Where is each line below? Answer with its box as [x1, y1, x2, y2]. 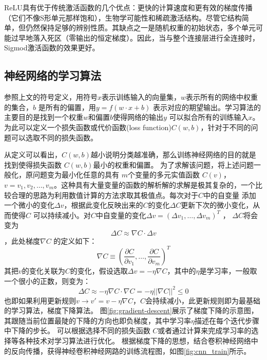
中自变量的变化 [96, 209, 146, 220]
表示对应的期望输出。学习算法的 [152, 101, 261, 112]
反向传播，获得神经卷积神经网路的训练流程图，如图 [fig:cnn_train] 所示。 [11, 345, 251, 356]
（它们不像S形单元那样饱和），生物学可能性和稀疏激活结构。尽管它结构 [4, 12, 242, 23]
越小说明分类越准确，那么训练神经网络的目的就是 [90, 149, 256, 160]
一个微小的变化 [4, 200, 54, 210]
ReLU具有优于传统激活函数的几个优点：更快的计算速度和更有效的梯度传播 [4, 2, 253, 12]
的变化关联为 [22, 265, 65, 276]
